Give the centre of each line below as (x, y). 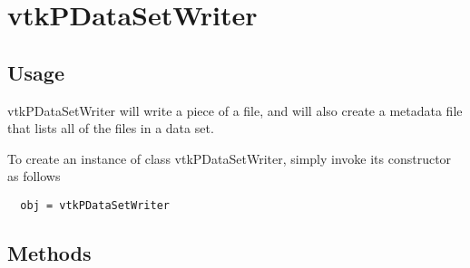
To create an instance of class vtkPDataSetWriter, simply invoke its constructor (230, 158)
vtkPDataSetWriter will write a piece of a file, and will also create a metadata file (235, 110)
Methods (49, 253)
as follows (34, 176)
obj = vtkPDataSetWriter (95, 205)
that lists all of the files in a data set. (111, 128)
